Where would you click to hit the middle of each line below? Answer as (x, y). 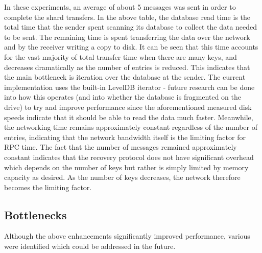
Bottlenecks (35, 214)
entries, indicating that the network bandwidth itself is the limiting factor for (125, 137)
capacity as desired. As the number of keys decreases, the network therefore (122, 177)
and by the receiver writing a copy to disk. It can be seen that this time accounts (131, 47)
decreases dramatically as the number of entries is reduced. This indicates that (127, 67)
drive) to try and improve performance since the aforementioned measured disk (128, 107)
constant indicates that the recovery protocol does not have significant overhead (129, 157)
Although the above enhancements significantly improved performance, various (127, 236)
